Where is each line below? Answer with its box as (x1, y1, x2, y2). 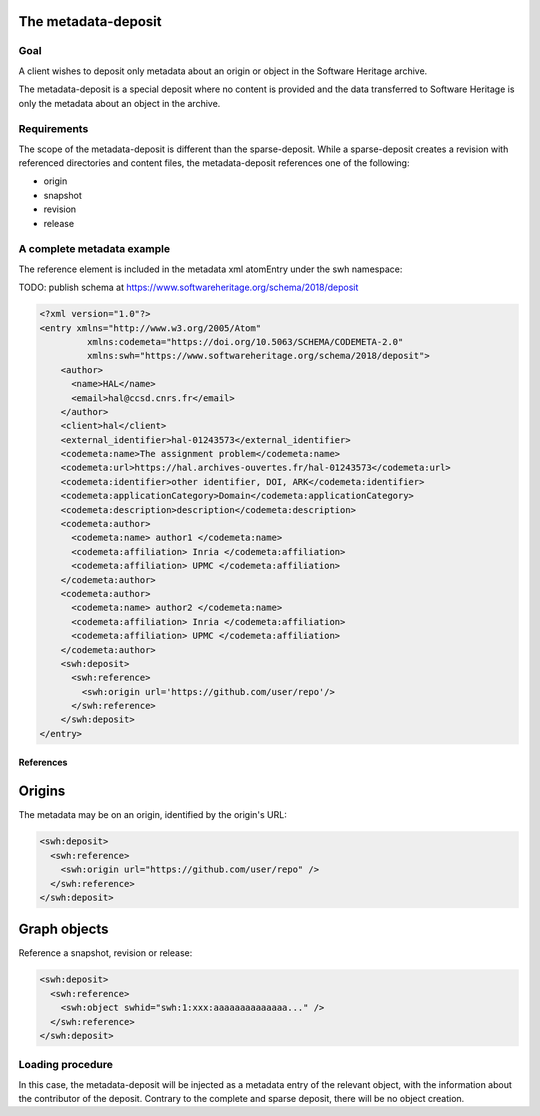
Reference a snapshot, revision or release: (18, 947, 193, 959)
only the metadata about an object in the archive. (18, 97, 221, 109)
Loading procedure (18, 1058, 114, 1072)
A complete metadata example (18, 242, 170, 256)
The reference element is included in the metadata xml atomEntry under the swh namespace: (18, 263, 403, 275)
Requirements (18, 122, 89, 136)
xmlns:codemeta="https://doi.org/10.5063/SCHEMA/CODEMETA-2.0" (86, 336, 404, 347)
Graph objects (18, 921, 109, 938)
